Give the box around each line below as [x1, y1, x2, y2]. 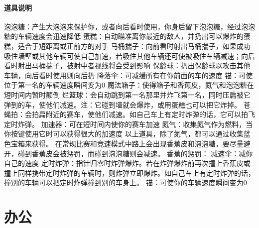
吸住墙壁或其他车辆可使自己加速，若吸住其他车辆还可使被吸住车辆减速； [4, 50, 241, 61]
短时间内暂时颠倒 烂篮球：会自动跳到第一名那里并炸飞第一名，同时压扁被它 [4, 89, 251, 100]
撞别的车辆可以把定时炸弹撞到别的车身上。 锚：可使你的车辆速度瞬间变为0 [4, 177, 247, 188]
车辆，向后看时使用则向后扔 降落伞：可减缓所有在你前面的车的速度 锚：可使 [4, 70, 253, 80]
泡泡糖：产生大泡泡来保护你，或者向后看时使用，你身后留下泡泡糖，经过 [4, 21, 241, 31]
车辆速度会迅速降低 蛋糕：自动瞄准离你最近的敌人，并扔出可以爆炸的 [17, 31, 244, 41]
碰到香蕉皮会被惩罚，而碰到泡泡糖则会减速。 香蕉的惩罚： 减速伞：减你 [17, 148, 253, 158]
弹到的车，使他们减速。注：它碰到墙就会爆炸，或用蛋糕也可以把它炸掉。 [4, 99, 241, 110]
